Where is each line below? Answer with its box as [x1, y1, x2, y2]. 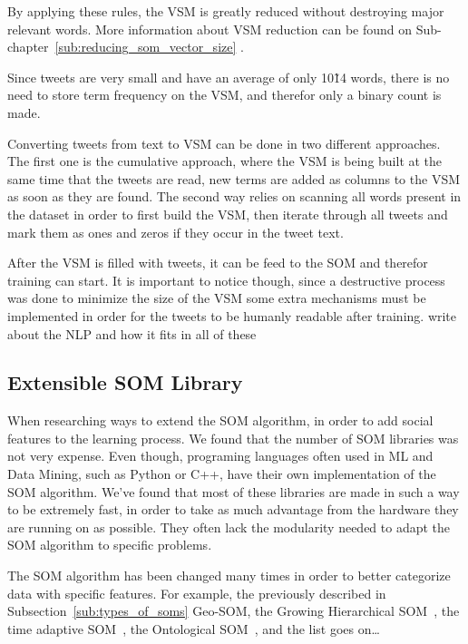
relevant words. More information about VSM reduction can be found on [7, 19, 413, 38]
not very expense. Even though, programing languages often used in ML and [7, 446, 434, 465]
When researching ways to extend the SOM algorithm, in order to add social [7, 411, 434, 430]
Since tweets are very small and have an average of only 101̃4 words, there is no [7, 67, 450, 86]
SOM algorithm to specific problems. [7, 535, 212, 554]
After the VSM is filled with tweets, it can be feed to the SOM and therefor [7, 253, 428, 272]
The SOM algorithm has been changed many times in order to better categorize [7, 566, 451, 585]
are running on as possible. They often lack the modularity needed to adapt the [7, 517, 451, 536]
